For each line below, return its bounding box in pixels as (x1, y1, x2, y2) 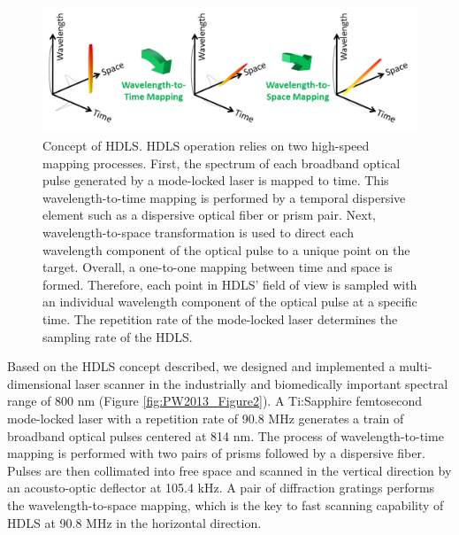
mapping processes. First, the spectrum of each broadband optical (42, 153, 401, 172)
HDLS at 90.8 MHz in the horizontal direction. (7, 513, 262, 531)
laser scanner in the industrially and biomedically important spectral (75, 374, 448, 392)
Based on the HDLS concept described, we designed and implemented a (7, 357, 395, 376)
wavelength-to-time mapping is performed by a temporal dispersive (42, 188, 406, 206)
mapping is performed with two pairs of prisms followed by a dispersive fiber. (7, 444, 425, 462)
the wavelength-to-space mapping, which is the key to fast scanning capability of (7, 495, 444, 514)
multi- (399, 357, 432, 376)
